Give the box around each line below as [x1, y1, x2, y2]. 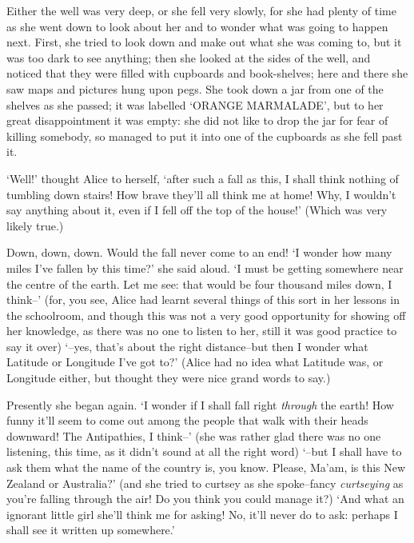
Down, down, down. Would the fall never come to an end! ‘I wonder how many [6, 244, 392, 261]
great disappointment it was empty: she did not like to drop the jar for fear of [6, 112, 388, 129]
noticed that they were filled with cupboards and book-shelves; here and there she [6, 65, 408, 82]
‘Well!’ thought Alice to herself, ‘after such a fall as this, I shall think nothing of [6, 170, 399, 186]
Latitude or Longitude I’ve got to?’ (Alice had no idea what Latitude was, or [6, 353, 384, 370]
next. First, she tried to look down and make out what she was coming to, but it [6, 34, 402, 50]
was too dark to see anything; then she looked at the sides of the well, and [6, 49, 371, 66]
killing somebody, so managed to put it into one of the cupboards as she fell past [6, 127, 403, 144]
